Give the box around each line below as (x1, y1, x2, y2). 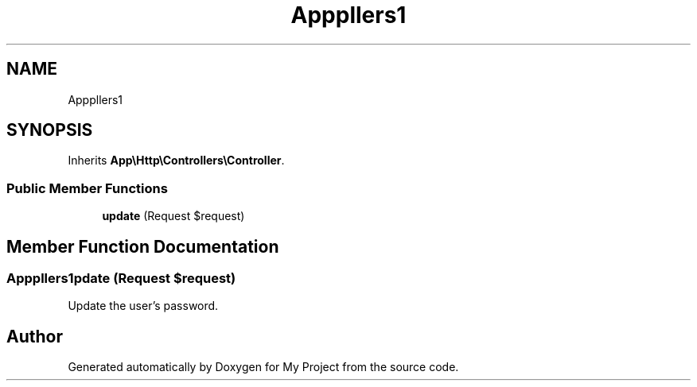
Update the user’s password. (68, 299, 219, 313)
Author (6, 326, 63, 346)
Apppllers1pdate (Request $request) (6, 270, 236, 287)
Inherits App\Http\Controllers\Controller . (68, 153, 285, 168)
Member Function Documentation (6, 236, 279, 257)
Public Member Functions (6, 180, 168, 196)
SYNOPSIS (6, 120, 93, 141)
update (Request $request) (102, 209, 245, 223)
